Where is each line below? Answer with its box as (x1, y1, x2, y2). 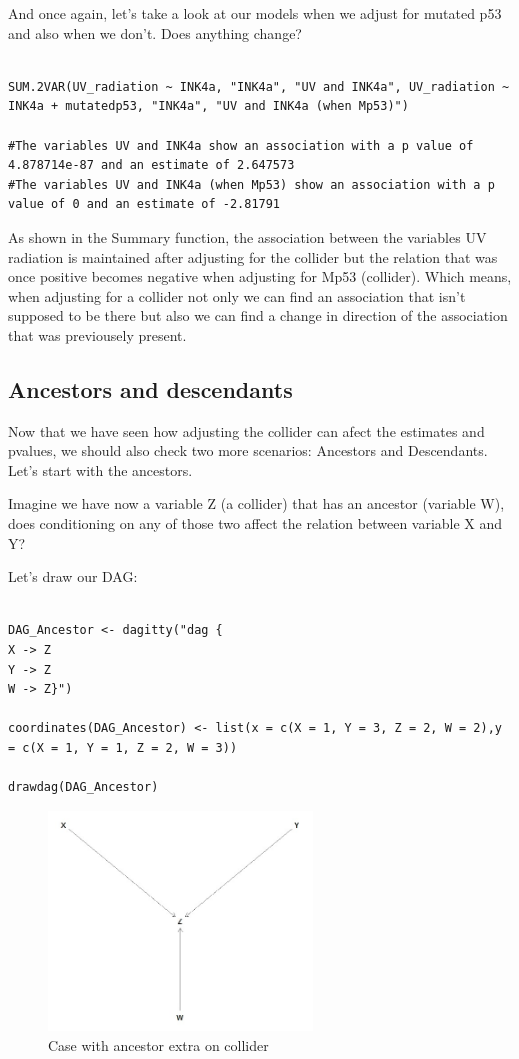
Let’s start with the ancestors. (8, 459, 193, 480)
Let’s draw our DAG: (8, 566, 138, 587)
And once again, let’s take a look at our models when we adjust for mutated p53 (8, 3, 502, 23)
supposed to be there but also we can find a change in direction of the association (8, 305, 508, 326)
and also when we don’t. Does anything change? (8, 22, 302, 43)
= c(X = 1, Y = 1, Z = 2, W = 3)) (8, 741, 238, 756)
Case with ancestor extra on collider (48, 1034, 269, 1055)
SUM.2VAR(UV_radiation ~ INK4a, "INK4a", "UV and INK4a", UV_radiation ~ (8, 79, 510, 94)
